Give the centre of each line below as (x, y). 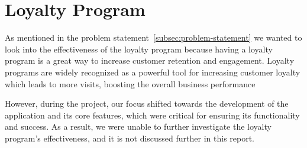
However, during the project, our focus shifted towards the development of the (147, 103)
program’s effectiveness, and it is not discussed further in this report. (130, 138)
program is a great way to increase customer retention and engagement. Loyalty (150, 60)
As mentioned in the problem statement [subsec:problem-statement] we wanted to (153, 37)
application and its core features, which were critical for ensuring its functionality (152, 115)
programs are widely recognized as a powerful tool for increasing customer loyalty (153, 72)
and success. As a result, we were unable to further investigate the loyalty (138, 126)
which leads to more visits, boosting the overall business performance (130, 83)
